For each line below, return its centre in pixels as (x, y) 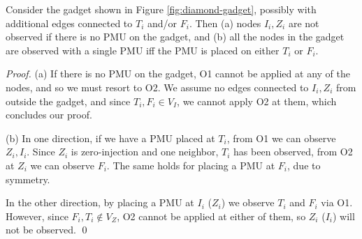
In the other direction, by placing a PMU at (100, 202)
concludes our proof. (49, 115)
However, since (37, 216)
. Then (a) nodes (225, 23)
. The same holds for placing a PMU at (191, 165)
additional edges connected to (69, 23)
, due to (304, 165)
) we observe (248, 202)
